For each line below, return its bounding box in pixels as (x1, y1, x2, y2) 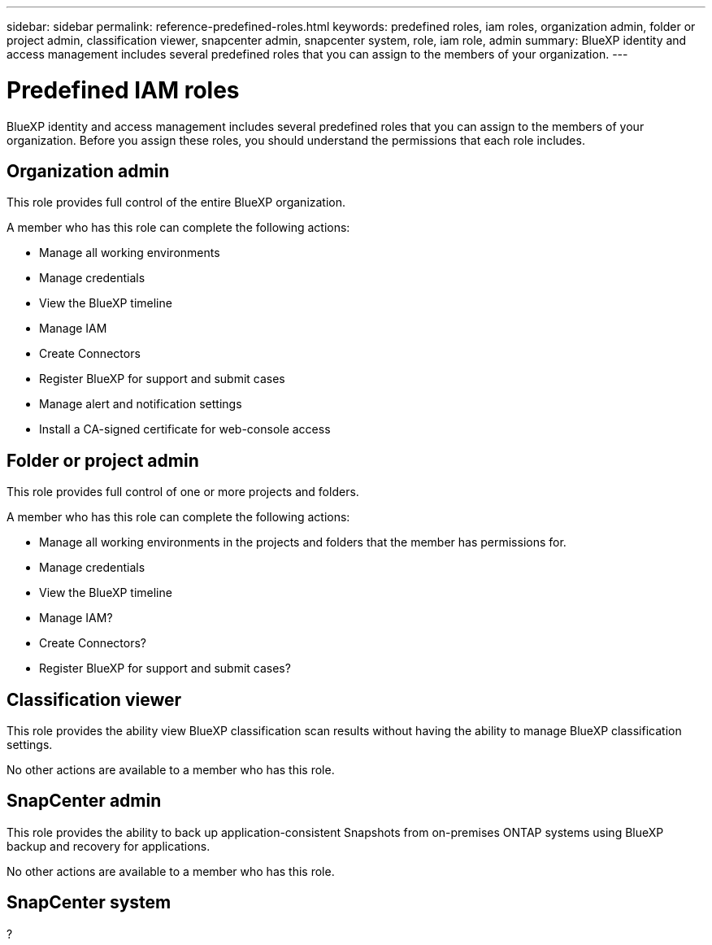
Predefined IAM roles (7, 76, 240, 104)
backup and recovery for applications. (7, 838, 211, 853)
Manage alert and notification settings (39, 397, 242, 412)
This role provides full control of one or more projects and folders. (7, 485, 359, 499)
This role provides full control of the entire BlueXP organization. (7, 195, 346, 210)
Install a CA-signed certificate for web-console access (39, 422, 331, 437)
